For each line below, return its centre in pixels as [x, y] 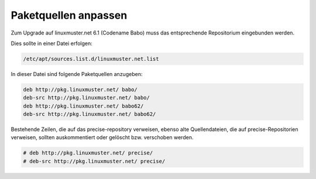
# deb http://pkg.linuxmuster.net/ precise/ [88, 153]
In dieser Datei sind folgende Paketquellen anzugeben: [77, 74]
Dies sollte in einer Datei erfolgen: [52, 43]
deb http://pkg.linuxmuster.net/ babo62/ [83, 106]
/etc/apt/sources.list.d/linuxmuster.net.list [91, 59]
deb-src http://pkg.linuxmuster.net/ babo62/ [90, 114]
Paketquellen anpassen [69, 15]
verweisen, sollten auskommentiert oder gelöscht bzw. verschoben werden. [102, 137]
